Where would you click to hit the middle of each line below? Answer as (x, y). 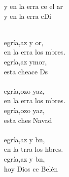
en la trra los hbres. (34, 149)
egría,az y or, (24, 42)
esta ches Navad (28, 120)
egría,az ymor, (25, 61)
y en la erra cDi (28, 16)
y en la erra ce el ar (34, 6)
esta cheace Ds (26, 71)
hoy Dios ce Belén (31, 168)
